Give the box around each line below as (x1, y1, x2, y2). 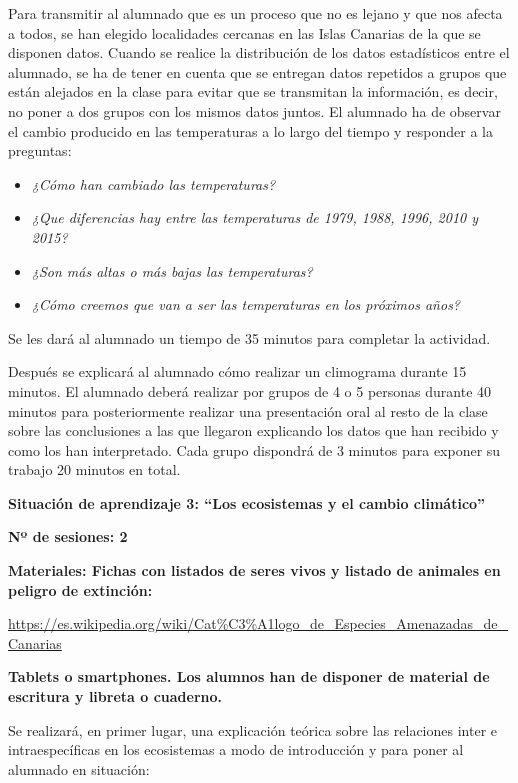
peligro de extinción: (8, 579, 153, 600)
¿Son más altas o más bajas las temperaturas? (31, 260, 313, 281)
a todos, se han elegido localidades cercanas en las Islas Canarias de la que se (8, 22, 481, 43)
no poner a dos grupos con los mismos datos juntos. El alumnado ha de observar (8, 100, 501, 121)
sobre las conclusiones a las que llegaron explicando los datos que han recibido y (8, 420, 499, 441)
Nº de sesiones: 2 (8, 526, 128, 547)
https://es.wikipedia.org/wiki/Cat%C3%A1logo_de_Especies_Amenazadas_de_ (8, 613, 508, 634)
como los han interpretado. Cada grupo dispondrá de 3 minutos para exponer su (8, 439, 501, 460)
